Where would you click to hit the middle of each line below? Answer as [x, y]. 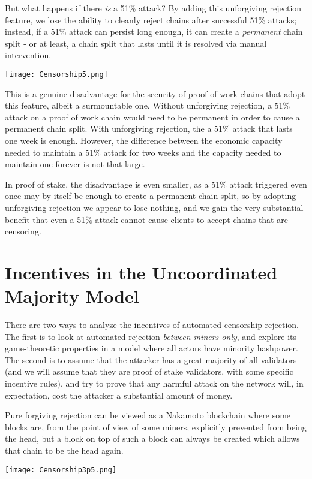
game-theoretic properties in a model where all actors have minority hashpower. [151, 348]
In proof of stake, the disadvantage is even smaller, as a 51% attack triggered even [156, 184]
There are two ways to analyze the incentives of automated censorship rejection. [152, 325]
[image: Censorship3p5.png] [61, 470]
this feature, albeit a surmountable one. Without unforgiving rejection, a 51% [148, 105]
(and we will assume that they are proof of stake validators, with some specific [149, 371]
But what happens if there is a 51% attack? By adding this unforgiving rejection [153, 8]
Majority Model [72, 296]
